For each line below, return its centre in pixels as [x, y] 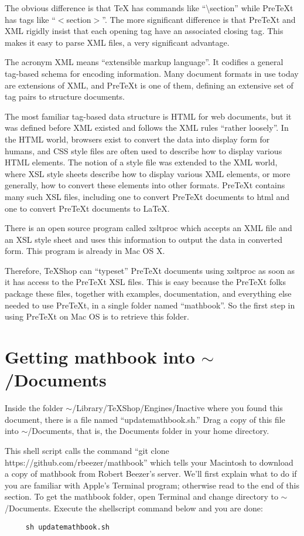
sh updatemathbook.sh [67, 527]
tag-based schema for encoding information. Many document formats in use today [152, 73]
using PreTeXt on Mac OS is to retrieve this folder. [97, 316]
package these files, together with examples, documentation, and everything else [148, 294]
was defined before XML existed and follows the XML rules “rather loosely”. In [147, 128]
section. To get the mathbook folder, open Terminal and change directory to [141, 496]
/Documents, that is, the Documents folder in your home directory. [148, 431]
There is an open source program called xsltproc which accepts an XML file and [148, 228]
